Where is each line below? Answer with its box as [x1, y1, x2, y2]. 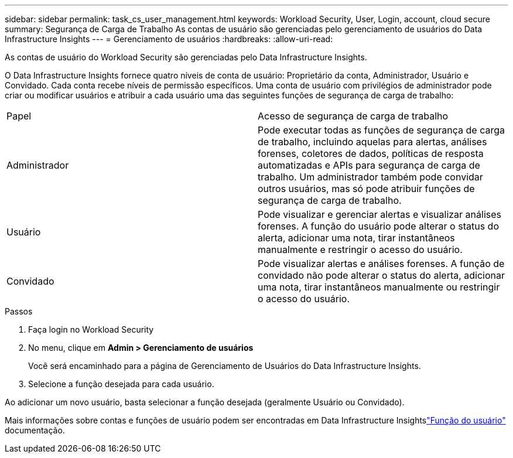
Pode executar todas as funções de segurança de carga [258, 124, 505, 136]
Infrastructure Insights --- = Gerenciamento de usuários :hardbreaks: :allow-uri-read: [5, 34, 333, 44]
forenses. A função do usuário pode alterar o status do [258, 220, 499, 232]
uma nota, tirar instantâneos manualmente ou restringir [258, 281, 500, 293]
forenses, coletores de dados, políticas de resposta [258, 148, 484, 159]
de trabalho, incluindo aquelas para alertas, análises [258, 136, 487, 148]
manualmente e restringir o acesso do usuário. [258, 244, 463, 255]
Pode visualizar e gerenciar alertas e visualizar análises [258, 209, 502, 220]
